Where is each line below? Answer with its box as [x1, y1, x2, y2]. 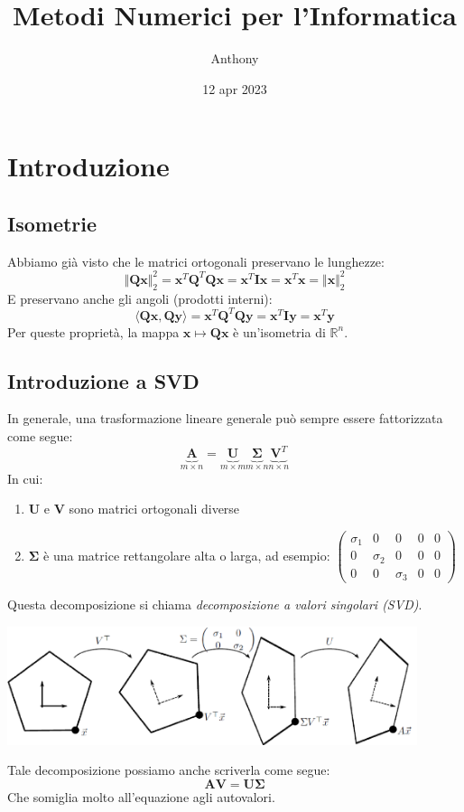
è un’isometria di [233, 322, 326, 341]
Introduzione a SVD [7, 366, 200, 394]
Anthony [210, 49, 259, 68]
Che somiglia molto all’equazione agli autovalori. [7, 787, 275, 806]
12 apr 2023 [202, 79, 267, 98]
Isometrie [7, 209, 97, 237]
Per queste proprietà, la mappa [7, 322, 180, 341]
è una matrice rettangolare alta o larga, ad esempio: [43, 545, 330, 564]
